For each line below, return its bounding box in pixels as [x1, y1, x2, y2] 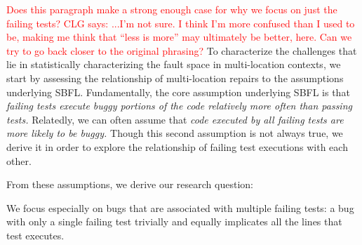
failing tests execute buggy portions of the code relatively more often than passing [6, 98, 352, 113]
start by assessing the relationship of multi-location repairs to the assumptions [6, 70, 344, 85]
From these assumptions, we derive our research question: [6, 177, 253, 192]
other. [6, 153, 32, 168]
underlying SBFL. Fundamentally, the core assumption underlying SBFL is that [6, 84, 350, 99]
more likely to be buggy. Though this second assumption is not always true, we [6, 126, 343, 140]
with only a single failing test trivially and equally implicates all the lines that [6, 214, 342, 229]
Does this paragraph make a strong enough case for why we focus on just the [6, 2, 337, 16]
